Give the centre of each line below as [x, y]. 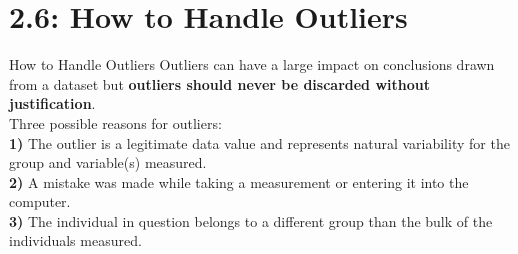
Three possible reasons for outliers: [115, 122]
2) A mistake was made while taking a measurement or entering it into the [239, 181]
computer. [40, 201]
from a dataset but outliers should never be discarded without [219, 83]
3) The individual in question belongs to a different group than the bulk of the [251, 220]
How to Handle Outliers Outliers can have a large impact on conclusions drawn [252, 64]
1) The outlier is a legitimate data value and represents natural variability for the [259, 142]
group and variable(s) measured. [108, 162]
